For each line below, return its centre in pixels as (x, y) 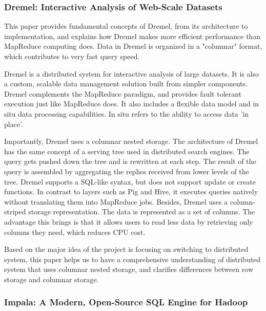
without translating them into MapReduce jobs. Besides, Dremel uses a (116, 201)
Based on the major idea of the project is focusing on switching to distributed (126, 249)
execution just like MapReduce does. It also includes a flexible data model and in (132, 104)
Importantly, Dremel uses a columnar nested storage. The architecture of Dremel (131, 141)
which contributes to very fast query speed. (72, 56)
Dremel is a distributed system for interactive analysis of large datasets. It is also (131, 73)
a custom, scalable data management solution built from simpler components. (126, 84)
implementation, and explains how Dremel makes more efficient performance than (132, 36)
